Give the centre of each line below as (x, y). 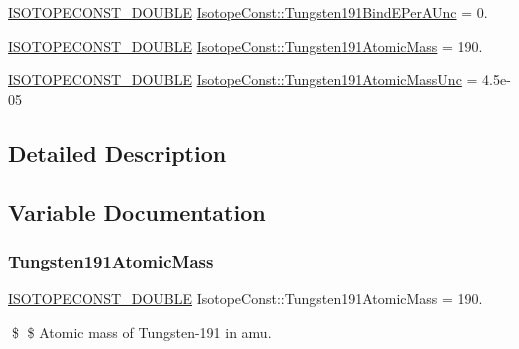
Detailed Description (117, 152)
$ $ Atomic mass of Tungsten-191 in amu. (141, 331)
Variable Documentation (137, 211)
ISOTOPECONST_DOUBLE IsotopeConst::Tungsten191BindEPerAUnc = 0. (248, 12)
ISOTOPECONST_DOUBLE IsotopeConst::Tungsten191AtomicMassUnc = (243, 79)
